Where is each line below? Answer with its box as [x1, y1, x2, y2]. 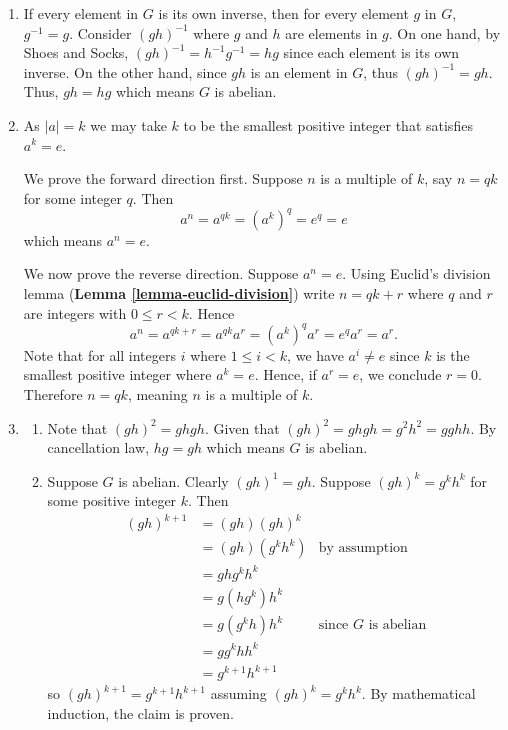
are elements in [285, 22, 378, 43]
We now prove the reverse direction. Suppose [23, 263, 299, 284]
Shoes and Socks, [23, 42, 129, 63]
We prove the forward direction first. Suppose [23, 168, 303, 189]
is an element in [250, 61, 348, 82]
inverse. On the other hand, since [23, 61, 227, 82]
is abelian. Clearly [118, 470, 229, 491]
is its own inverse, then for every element [158, 3, 409, 23]
